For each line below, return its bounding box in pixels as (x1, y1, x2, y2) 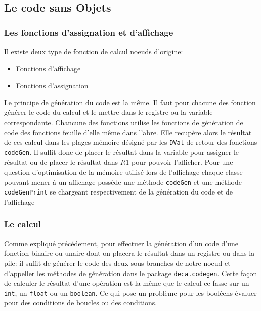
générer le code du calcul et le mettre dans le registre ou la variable (4, 107, 213, 118)
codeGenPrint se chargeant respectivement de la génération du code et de (4, 186, 233, 197)
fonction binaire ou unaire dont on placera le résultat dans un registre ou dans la (4, 248, 255, 258)
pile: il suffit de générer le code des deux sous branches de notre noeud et (4, 257, 231, 268)
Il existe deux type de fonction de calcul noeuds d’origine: (4, 46, 183, 56)
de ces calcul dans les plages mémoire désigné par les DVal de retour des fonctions (4, 137, 257, 147)
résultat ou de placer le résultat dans (4, 157, 118, 167)
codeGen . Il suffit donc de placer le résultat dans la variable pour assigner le (4, 146, 239, 157)
